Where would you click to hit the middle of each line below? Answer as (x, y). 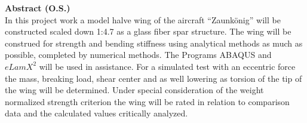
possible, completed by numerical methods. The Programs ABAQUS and (138, 55)
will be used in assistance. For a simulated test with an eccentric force (167, 66)
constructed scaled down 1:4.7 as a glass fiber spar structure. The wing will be (148, 31)
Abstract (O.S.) (38, 8)
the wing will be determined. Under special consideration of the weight (134, 90)
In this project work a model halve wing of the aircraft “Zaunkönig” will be (143, 19)
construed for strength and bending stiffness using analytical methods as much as (154, 43)
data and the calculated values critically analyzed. (96, 113)
